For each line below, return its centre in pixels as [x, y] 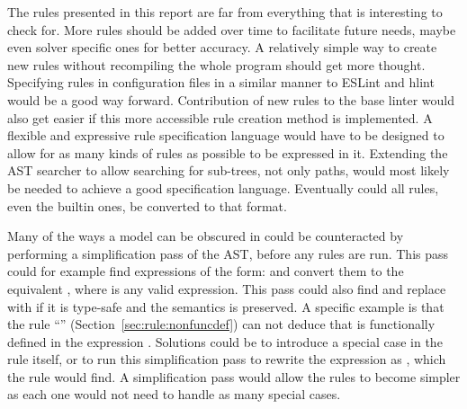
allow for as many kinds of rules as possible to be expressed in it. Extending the [228, 152]
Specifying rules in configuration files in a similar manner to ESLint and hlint [221, 82]
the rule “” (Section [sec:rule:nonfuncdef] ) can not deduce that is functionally [221, 324]
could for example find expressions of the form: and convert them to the [206, 271]
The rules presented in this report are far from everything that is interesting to [225, 12]
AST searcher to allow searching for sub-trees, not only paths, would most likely [229, 170]
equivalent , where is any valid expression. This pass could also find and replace [227, 288]
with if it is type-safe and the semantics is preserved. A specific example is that [226, 306]
